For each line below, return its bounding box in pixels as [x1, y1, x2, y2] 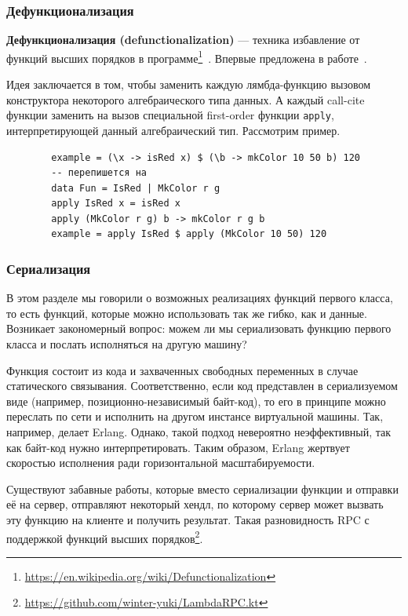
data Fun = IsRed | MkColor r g [51, 182, 220, 194]
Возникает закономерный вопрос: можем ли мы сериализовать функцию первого [6, 320, 392, 337]
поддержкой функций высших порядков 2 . [6, 527, 203, 546]
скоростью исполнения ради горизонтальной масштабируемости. [6, 454, 315, 471]
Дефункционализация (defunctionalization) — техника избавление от [6, 31, 360, 48]
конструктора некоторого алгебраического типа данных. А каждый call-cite [6, 91, 365, 108]
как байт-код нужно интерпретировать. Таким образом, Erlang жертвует [6, 439, 350, 455]
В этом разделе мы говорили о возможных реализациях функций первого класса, [6, 290, 393, 306]
